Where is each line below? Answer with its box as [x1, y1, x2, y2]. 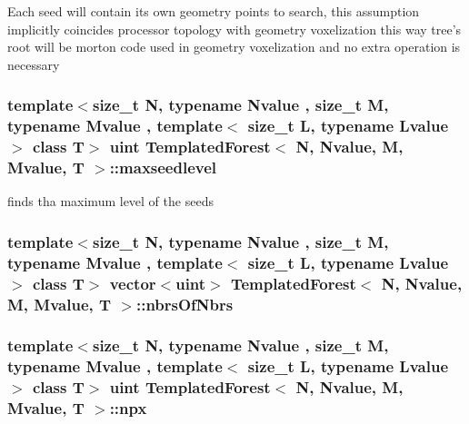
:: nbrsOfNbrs [135, 292, 234, 315]
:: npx [109, 397, 147, 419]
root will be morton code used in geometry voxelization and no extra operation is [7, 37, 461, 56]
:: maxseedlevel [109, 156, 217, 179]
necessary [7, 54, 60, 74]
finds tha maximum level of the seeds [7, 192, 214, 211]
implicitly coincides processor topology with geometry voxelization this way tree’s [7, 19, 462, 38]
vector [109, 271, 156, 294]
